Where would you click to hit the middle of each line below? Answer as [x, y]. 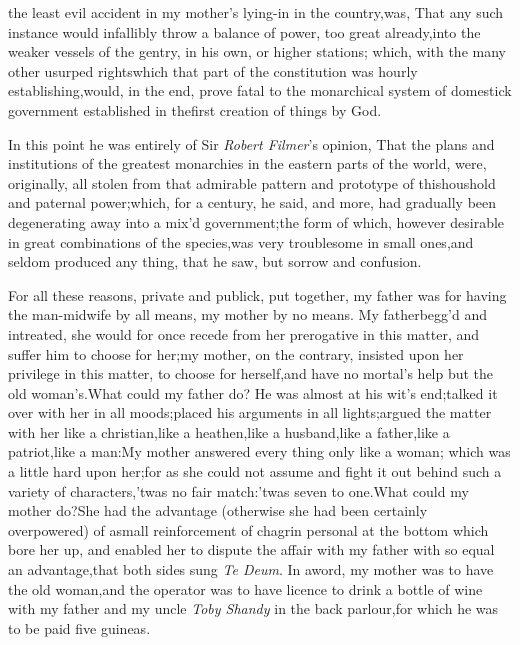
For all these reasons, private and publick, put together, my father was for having [257, 294]
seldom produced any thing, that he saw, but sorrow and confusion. [215, 261]
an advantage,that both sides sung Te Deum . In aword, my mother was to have [251, 569]
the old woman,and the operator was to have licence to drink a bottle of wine [245, 588]
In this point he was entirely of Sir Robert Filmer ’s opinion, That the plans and [251, 143]
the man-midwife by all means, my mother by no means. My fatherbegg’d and [247, 314]
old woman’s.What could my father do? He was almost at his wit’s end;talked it [253, 392]
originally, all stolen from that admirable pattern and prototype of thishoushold [252, 182]
